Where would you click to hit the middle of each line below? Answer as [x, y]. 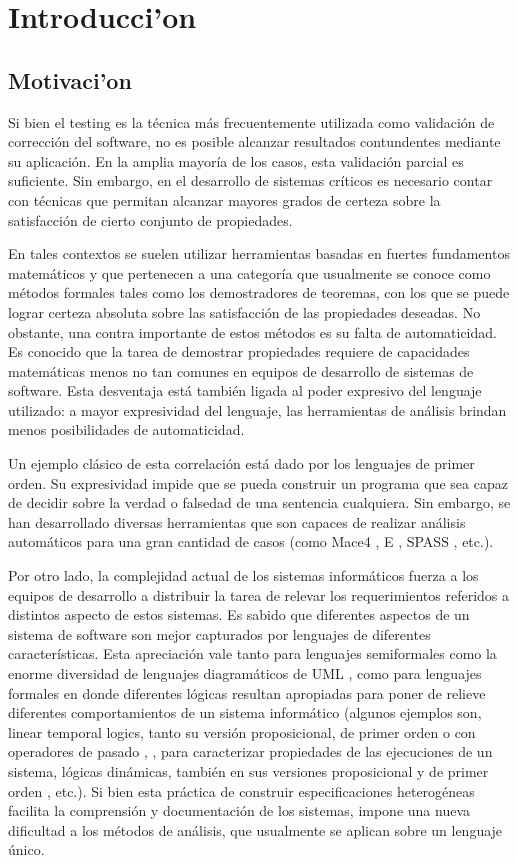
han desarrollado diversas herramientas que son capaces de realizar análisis [237, 521]
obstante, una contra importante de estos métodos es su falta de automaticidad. [252, 331]
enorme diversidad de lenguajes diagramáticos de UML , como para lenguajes [245, 673]
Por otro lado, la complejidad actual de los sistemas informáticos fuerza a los [243, 575]
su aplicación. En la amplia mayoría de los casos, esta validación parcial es [236, 160]
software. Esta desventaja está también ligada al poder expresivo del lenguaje [245, 390]
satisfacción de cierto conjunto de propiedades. [150, 219]
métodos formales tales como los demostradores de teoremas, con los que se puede [259, 292]
